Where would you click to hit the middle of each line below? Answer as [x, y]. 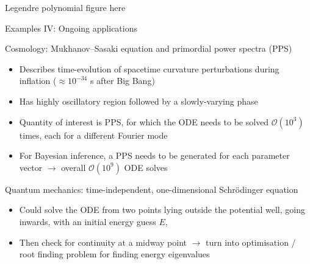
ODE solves [146, 167]
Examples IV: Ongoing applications [71, 28]
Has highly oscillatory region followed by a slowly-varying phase [139, 101]
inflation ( [38, 81]
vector [31, 167]
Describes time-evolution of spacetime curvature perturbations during [149, 68]
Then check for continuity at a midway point [103, 242]
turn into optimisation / [251, 242]
